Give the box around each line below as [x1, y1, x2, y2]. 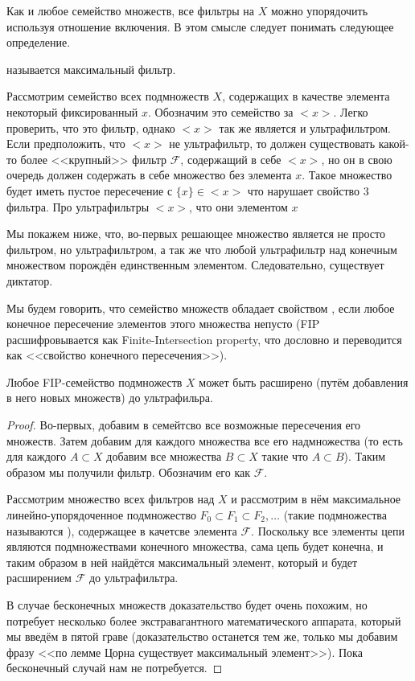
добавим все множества [106, 448, 222, 465]
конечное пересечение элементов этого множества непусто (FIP [6, 315, 320, 332]
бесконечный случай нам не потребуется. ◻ [6, 659, 223, 676]
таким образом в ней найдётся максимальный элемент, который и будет [6, 553, 358, 570]
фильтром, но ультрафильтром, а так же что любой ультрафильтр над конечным [6, 240, 397, 257]
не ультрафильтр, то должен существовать [169, 135, 376, 152]
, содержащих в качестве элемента [222, 88, 390, 105]
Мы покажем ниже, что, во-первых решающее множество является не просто [6, 225, 385, 242]
